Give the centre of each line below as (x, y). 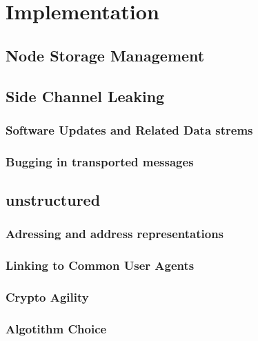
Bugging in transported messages (100, 161)
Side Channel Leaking (85, 96)
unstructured (53, 200)
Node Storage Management (105, 55)
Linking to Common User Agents (100, 265)
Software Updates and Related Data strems (129, 129)
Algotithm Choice (56, 328)
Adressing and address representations (115, 234)
